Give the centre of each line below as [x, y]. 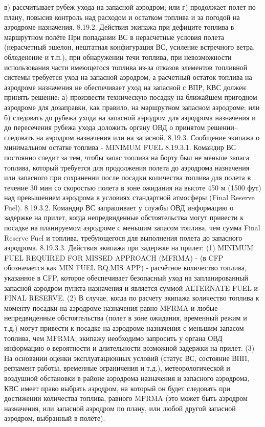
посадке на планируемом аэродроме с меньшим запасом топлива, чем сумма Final [132, 228]
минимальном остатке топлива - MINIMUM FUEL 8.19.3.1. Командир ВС [120, 147]
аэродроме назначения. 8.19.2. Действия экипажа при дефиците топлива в [119, 27]
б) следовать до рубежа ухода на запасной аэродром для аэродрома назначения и [130, 117]
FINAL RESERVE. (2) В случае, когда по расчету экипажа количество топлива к [132, 298]
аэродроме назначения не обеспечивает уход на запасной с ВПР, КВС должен [125, 87]
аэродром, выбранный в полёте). [55, 418]
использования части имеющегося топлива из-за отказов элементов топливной [126, 67]
